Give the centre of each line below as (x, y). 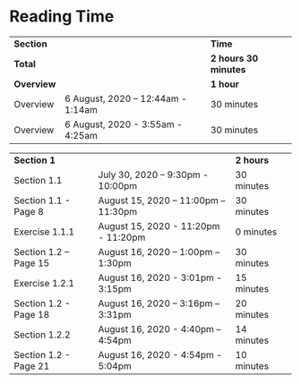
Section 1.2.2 (42, 335)
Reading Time (62, 17)
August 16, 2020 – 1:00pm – (159, 252)
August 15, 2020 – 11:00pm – (162, 201)
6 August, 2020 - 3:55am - (124, 124)
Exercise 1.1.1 (44, 232)
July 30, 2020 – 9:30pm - (153, 175)
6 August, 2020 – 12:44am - (126, 98)
